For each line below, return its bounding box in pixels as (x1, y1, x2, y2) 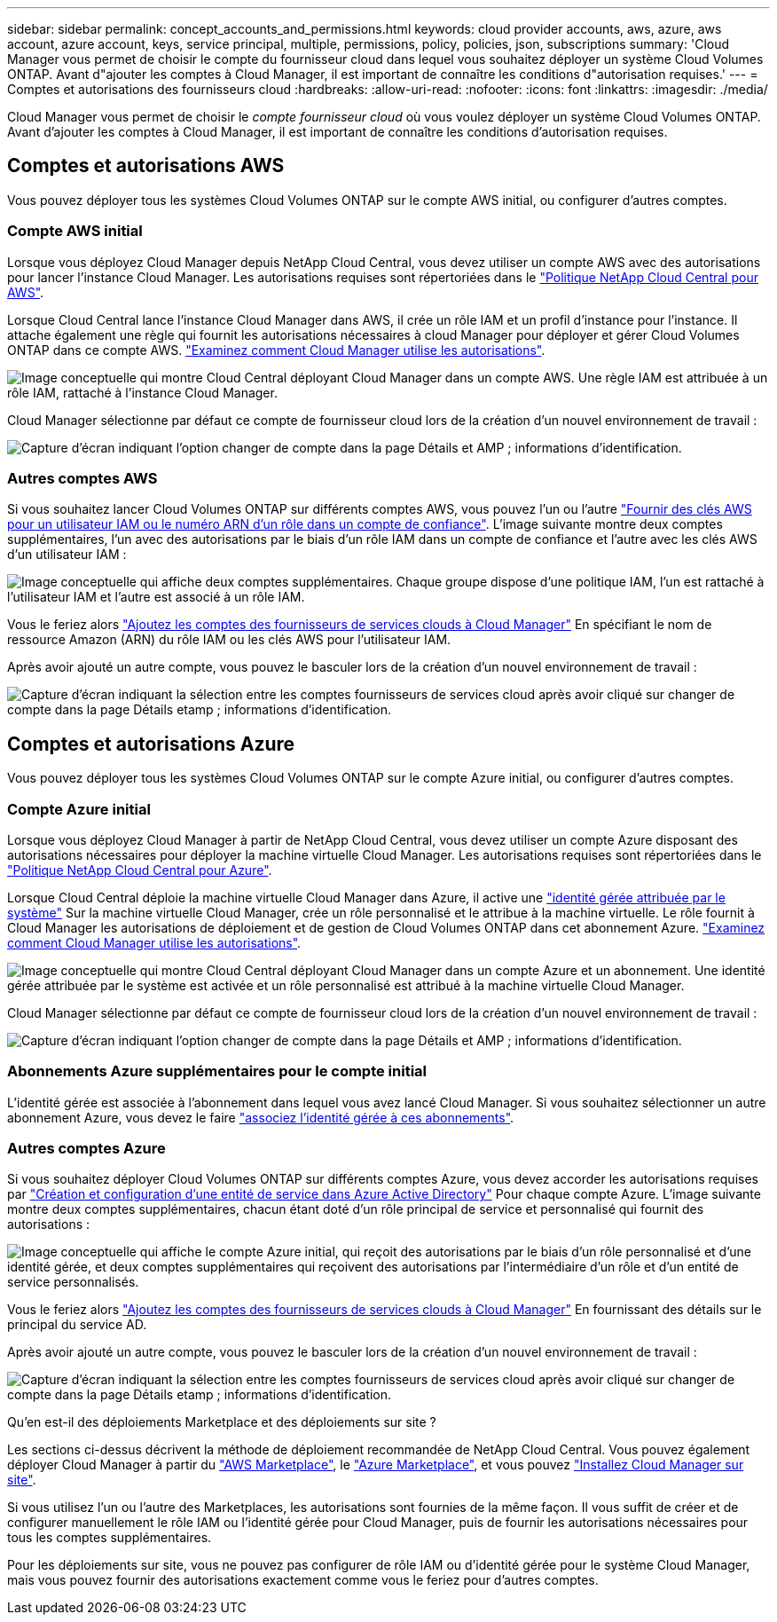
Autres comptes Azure (7, 1139, 166, 1158)
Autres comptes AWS (7, 468, 158, 487)
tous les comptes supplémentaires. (7, 1530, 212, 1546)
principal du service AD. (7, 1317, 147, 1333)
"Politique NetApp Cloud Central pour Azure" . (7, 862, 272, 878)
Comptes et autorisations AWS (7, 154, 285, 177)
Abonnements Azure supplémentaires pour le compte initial (7, 1062, 428, 1081)
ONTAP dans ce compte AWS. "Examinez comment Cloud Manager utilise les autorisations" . (7, 342, 545, 358)
